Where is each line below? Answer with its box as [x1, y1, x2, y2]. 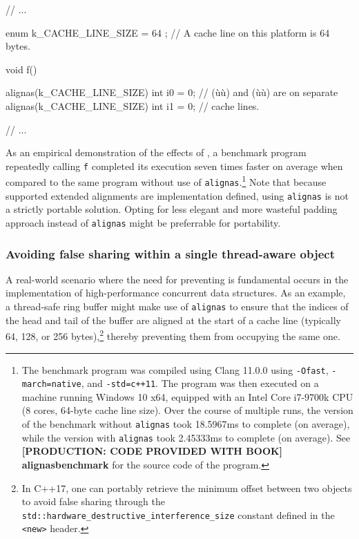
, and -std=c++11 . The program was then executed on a [81, 376, 319, 390]
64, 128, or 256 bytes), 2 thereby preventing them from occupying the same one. [6, 327, 340, 343]
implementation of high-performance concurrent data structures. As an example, [6, 285, 346, 300]
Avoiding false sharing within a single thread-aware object [6, 245, 335, 262]
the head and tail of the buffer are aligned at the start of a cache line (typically [6, 312, 341, 327]
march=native [21, 379, 81, 390]
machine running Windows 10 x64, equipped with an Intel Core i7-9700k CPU [21, 389, 353, 404]
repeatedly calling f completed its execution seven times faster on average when [6, 158, 343, 173]
